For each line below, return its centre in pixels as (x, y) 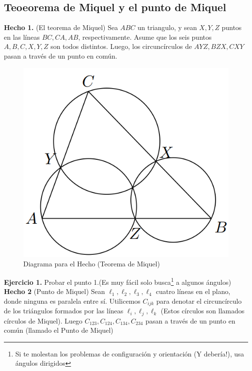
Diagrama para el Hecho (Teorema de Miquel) (92, 264)
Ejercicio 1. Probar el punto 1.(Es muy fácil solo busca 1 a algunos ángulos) (118, 281)
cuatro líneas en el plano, (193, 291)
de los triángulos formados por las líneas (64, 311)
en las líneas (22, 37)
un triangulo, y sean (167, 27)
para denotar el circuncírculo (199, 301)
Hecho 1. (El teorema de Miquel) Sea (61, 27)
